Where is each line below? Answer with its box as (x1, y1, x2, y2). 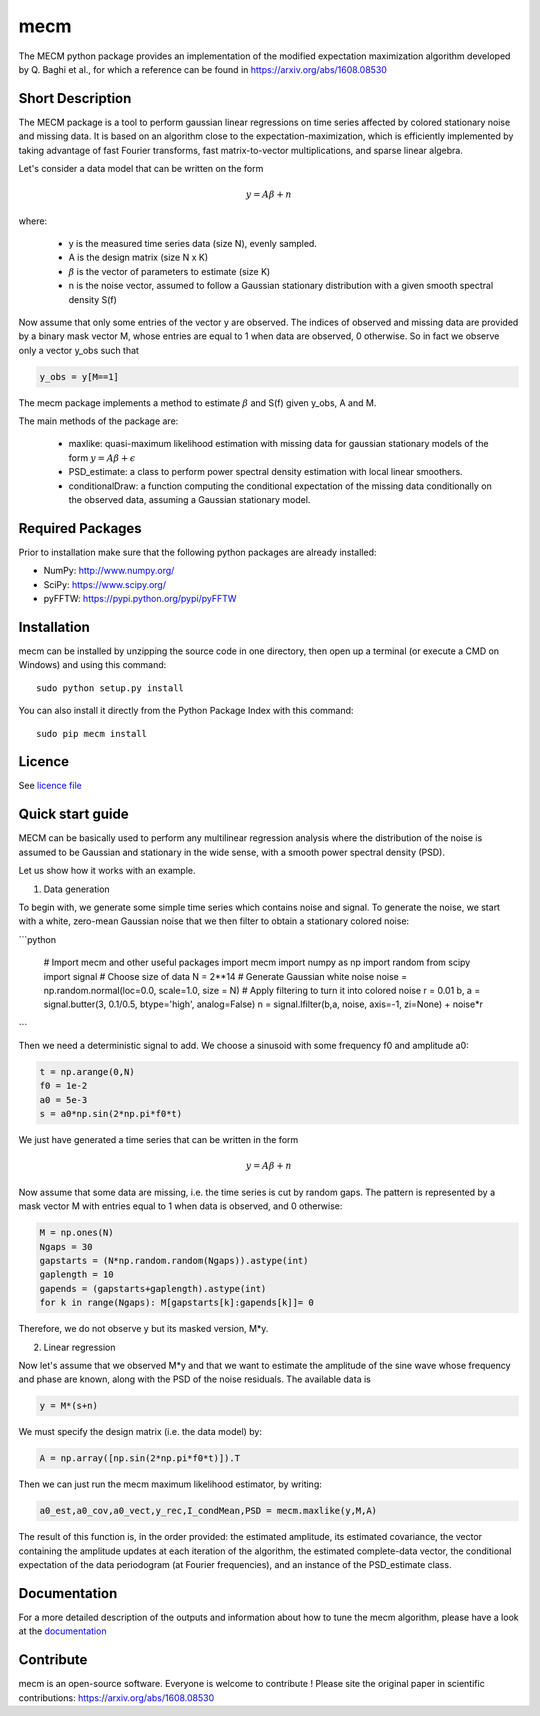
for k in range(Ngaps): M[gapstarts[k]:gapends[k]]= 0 (39, 1297, 314, 1309)
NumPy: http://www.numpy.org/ (43, 565, 175, 577)
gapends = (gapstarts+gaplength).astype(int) (39, 1283, 267, 1294)
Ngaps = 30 (39, 1241, 93, 1252)
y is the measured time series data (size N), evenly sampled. (68, 237, 317, 249)
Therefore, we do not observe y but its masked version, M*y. (18, 1323, 269, 1335)
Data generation (43, 883, 110, 895)
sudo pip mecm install (36, 728, 148, 739)
